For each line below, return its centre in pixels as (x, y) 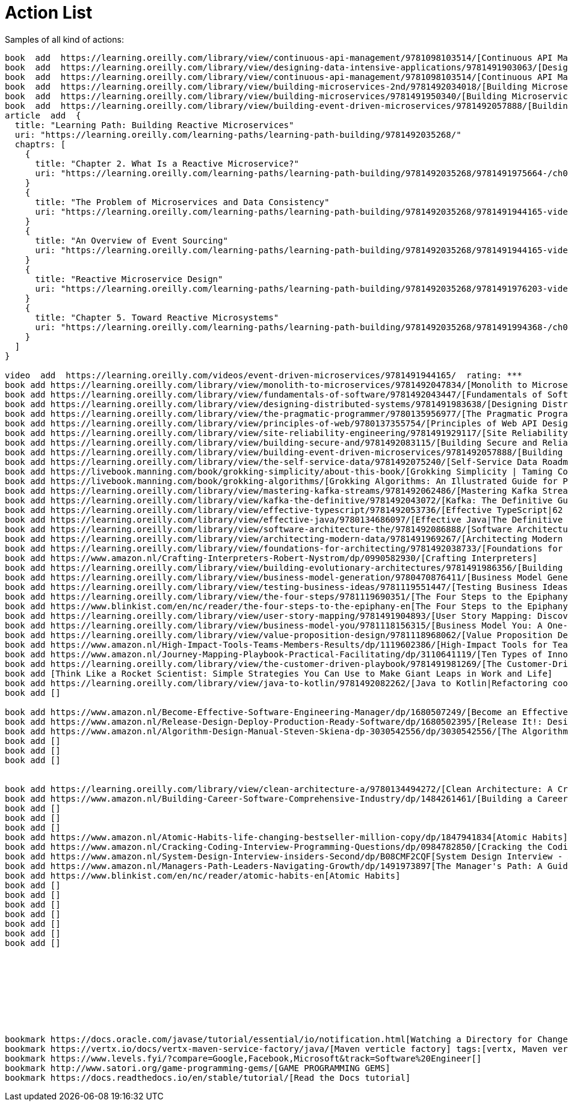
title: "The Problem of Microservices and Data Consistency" (182, 202)
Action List (49, 13)
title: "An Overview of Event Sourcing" (131, 240)
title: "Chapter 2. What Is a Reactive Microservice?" (167, 163)
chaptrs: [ (40, 144)
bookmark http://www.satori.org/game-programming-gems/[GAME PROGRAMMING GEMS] (198, 1068)
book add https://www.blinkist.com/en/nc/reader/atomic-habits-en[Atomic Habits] (203, 875)
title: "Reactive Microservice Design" (129, 279)
